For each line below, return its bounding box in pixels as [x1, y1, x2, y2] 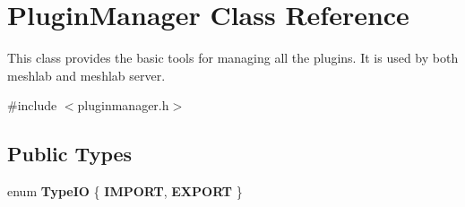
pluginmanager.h [77, 96, 169, 115]
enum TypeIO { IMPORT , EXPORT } [7, 182, 243, 201]
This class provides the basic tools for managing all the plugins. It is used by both [7, 48, 459, 67]
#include [7, 96, 57, 115]
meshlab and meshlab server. [7, 65, 166, 84]
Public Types [7, 140, 133, 168]
